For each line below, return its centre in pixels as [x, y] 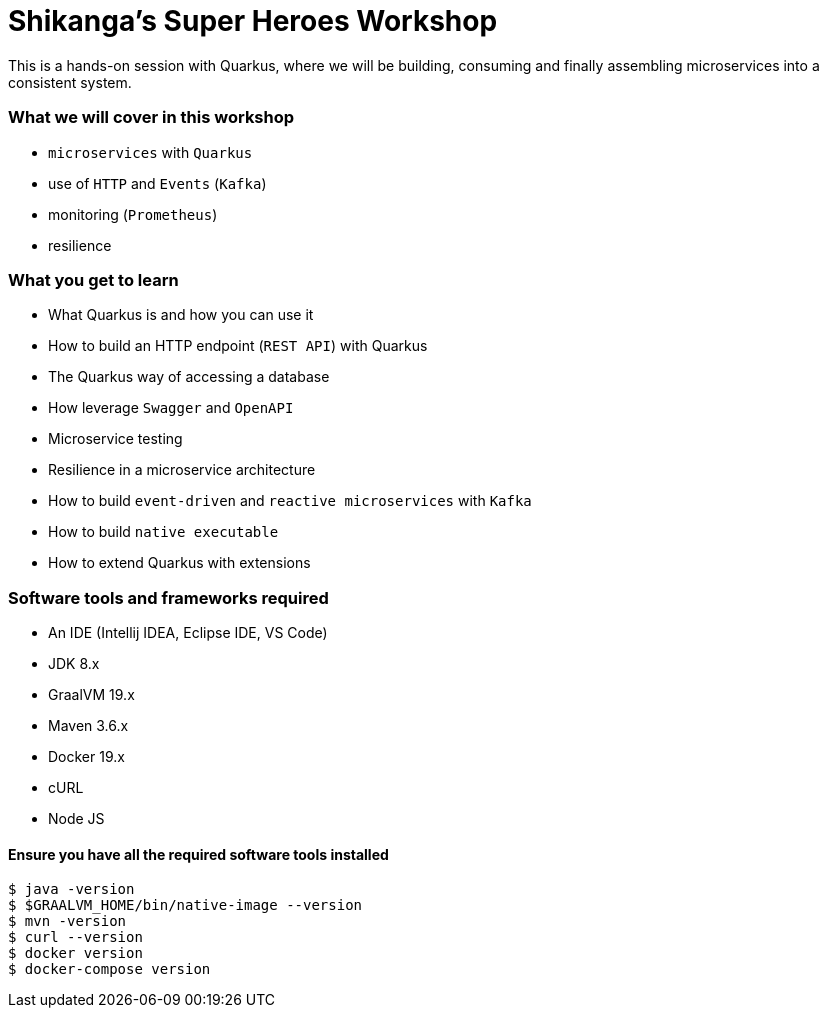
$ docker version [75, 953]
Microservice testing [115, 439]
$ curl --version [75, 937]
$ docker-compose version [109, 969]
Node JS [76, 818]
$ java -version [71, 889]
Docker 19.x [86, 756]
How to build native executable [163, 532]
